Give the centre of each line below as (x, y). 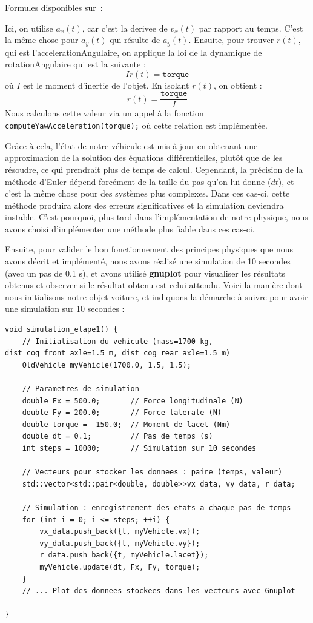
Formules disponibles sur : (54, 7)
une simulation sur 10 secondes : (65, 308)
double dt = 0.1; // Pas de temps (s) (117, 436)
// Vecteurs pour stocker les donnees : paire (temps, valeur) (152, 472)
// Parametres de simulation (81, 389)
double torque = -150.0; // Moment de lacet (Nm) (126, 424)
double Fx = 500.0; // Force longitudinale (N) (133, 401)
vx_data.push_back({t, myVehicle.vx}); (120, 532)
